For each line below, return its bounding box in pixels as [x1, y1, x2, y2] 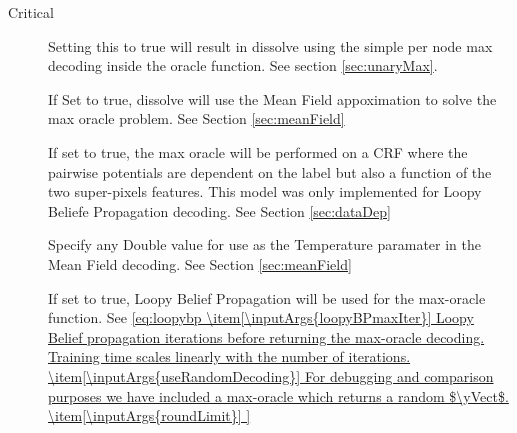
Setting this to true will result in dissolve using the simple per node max [48, 35, 493, 56]
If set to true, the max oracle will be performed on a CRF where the [48, 141, 468, 162]
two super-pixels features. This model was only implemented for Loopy [48, 181, 482, 202]
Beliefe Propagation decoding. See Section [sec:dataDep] [48, 200, 391, 221]
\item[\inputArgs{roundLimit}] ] [48, 405, 251, 426]
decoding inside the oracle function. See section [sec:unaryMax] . [48, 55, 438, 76]
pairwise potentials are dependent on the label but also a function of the [48, 161, 492, 182]
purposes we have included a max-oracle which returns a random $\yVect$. [48, 385, 509, 406]
